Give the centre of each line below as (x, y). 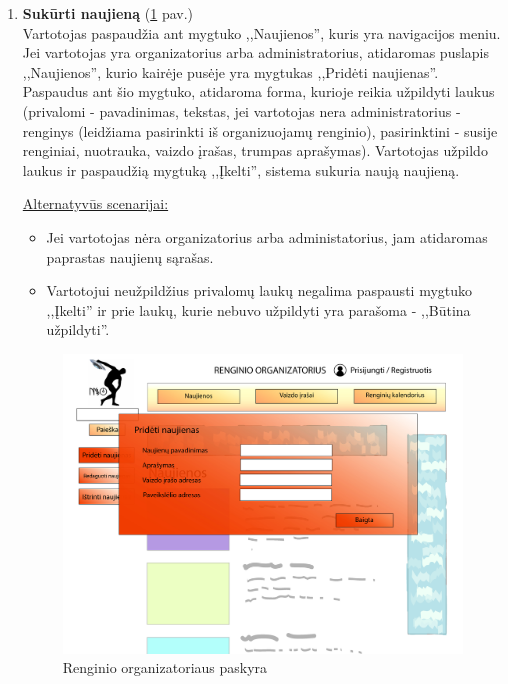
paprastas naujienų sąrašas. (130, 256)
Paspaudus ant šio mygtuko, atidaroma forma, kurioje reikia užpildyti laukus (258, 91)
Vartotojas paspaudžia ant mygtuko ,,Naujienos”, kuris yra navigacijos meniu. (261, 32)
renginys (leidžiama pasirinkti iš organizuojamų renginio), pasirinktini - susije (260, 130)
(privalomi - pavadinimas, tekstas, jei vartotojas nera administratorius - (241, 110)
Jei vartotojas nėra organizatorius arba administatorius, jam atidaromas (267, 236)
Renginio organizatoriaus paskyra (165, 667)
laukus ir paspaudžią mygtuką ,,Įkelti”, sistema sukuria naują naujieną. (241, 169)
